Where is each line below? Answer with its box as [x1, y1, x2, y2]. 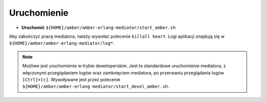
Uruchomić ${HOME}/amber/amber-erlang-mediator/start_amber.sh [21, 25, 176, 30]
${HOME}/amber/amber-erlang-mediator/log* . [9, 40, 115, 46]
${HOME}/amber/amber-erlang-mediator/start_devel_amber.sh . [22, 83, 169, 89]
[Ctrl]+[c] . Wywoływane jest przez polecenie [22, 76, 121, 82]
